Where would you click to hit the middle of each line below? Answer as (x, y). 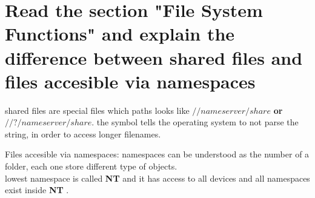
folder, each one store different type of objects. (91, 166)
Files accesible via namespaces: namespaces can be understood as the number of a (157, 154)
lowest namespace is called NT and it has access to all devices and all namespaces (157, 178)
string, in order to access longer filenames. (83, 134)
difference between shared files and (154, 57)
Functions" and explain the (120, 34)
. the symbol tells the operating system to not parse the (195, 122)
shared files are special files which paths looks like (97, 110)
